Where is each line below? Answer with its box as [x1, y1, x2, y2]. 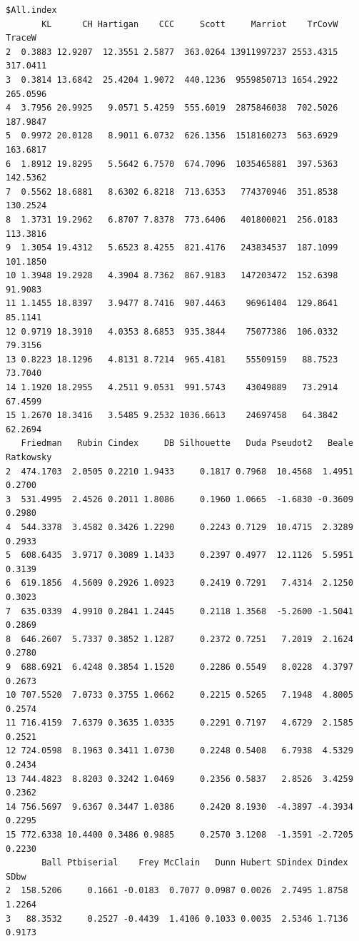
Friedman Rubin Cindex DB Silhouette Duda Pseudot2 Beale [21, 438, 353, 449]
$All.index [6, 5, 57, 15]
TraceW [6, 33, 36, 44]
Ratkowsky [6, 452, 52, 462]
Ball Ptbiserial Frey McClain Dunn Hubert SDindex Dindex [41, 858, 348, 868]
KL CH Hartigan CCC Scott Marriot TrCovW [41, 19, 338, 29]
